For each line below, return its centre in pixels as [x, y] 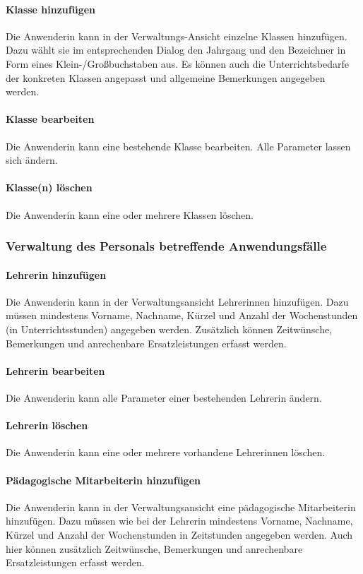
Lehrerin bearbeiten [55, 370]
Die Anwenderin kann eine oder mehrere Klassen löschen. [130, 214]
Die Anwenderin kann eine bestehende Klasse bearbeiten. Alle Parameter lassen [178, 146]
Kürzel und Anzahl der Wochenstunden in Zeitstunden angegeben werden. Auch [179, 534]
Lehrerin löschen [47, 425]
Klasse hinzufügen [51, 9]
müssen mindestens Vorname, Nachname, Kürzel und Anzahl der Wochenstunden [182, 315]
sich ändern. [32, 160]
